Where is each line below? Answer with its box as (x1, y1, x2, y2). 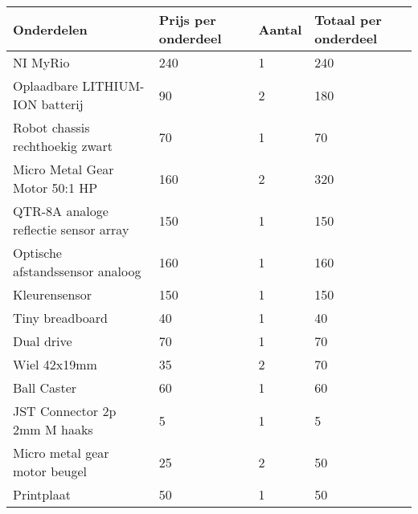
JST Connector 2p (13, 402, 117, 420)
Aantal (258, 19, 302, 39)
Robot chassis (13, 118, 90, 137)
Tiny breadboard (13, 308, 108, 327)
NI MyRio (13, 53, 70, 71)
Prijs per (158, 10, 216, 29)
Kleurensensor (13, 285, 92, 304)
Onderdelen (13, 19, 88, 39)
